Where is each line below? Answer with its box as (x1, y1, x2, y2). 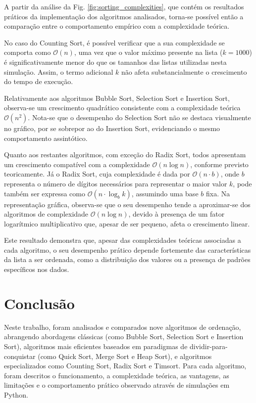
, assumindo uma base (131, 188, 199, 198)
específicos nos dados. (4, 264, 69, 274)
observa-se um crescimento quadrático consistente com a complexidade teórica (4, 102, 241, 113)
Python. (4, 389, 28, 400)
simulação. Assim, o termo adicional (4, 66, 113, 77)
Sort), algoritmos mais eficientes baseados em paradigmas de (4, 341, 188, 351)
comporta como (4, 47, 51, 57)
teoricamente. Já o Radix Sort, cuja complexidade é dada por (4, 169, 190, 179)
